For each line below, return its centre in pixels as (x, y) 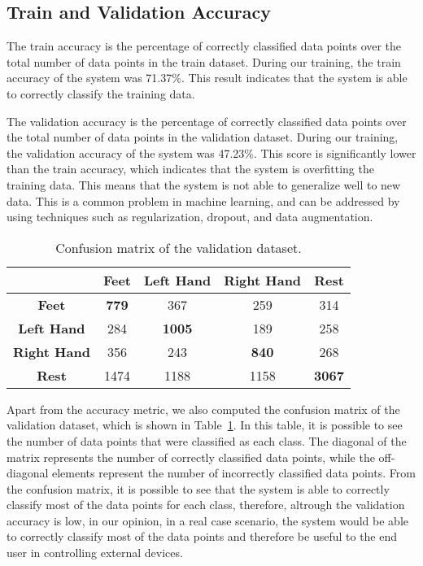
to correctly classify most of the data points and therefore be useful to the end (202, 536)
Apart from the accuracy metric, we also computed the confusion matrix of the (203, 409)
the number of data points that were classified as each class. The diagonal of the (207, 440)
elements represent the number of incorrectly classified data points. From (234, 473)
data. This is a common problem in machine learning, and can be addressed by (203, 200)
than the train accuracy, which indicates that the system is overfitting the (190, 169)
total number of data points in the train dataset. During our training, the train (204, 61)
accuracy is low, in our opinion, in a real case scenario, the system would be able (208, 520)
